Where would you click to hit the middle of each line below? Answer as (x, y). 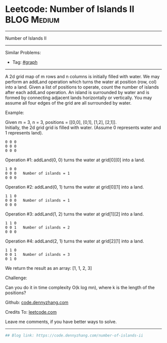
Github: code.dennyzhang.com (37, 302)
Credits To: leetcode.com (31, 312)
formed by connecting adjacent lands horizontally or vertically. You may (79, 98)
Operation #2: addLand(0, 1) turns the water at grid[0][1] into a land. (75, 187)
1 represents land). (24, 132)
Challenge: (16, 278)
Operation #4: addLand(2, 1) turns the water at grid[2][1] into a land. (75, 241)
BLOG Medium (32, 20)
